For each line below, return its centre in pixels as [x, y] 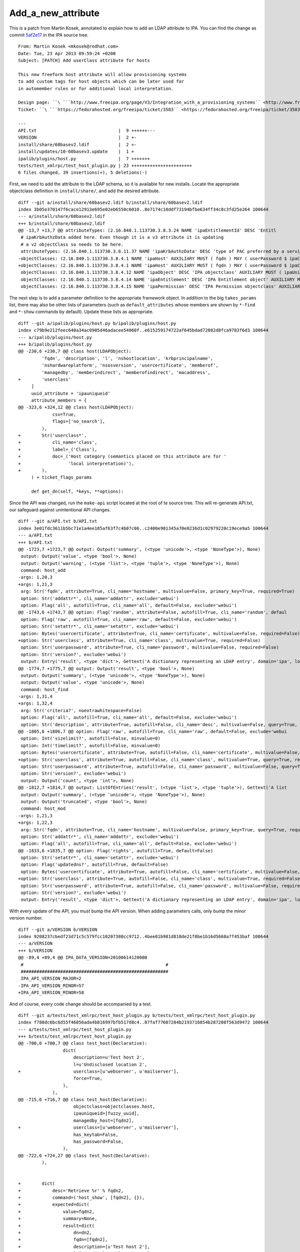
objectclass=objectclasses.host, [114, 1106]
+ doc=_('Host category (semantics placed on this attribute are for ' [122, 456]
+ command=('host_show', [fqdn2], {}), [81, 1198]
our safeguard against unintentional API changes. [60, 510]
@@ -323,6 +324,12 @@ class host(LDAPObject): [76, 407]
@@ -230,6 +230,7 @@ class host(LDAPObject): [75, 351]
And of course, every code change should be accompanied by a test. [80, 1004]
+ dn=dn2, [55, 1233]
